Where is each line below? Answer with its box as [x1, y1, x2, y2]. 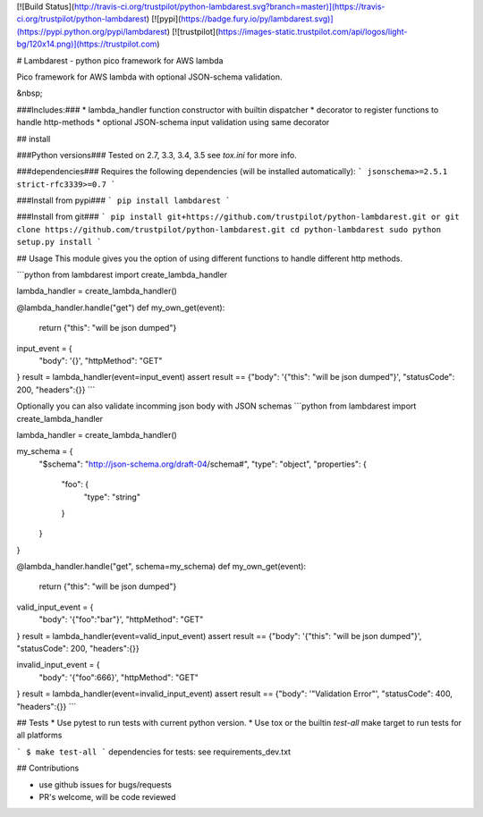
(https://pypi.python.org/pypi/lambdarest [16, 26, 167, 37]
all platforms [16, 729, 63, 741]
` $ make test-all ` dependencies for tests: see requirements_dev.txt [16, 746, 291, 757]
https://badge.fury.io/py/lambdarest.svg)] [180, 13, 335, 24]
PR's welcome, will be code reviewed [38, 791, 176, 802]
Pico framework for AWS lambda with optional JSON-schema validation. [16, 72, 283, 82]
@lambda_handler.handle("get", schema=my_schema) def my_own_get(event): [16, 561, 307, 572]
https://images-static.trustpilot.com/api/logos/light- [217, 26, 408, 37]
